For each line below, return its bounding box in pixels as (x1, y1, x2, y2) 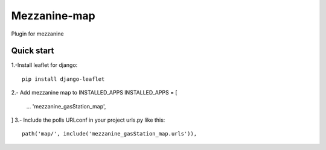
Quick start (11, 46, 54, 56)
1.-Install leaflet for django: (11, 61, 78, 69)
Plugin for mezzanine (11, 30, 64, 37)
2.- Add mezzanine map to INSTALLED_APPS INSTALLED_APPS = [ (11, 89, 177, 96)
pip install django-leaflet (22, 75, 105, 83)
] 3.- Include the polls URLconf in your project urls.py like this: (11, 116, 165, 123)
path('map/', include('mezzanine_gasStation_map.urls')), (22, 130, 197, 137)
